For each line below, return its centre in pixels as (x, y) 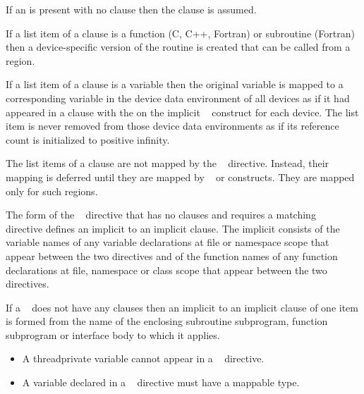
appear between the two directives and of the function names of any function (172, 256)
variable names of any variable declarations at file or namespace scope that (168, 242)
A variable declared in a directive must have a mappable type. (161, 382)
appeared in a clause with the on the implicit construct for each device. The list (182, 112)
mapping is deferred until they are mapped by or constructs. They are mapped (180, 177)
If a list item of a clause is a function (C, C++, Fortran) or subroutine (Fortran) (180, 33)
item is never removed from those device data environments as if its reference (172, 126)
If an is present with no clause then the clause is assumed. (131, 9)
